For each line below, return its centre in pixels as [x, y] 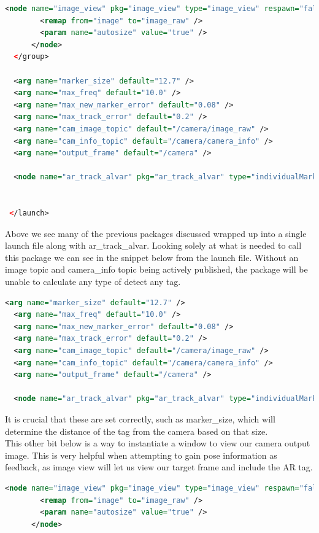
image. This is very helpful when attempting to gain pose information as [141, 455]
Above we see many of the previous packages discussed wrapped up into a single [156, 233]
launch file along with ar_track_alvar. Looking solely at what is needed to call [153, 245]
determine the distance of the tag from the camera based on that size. [136, 431]
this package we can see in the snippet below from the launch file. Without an [152, 257]
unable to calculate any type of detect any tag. [93, 282]
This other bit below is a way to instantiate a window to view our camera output [158, 443]
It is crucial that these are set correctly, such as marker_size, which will [140, 419]
